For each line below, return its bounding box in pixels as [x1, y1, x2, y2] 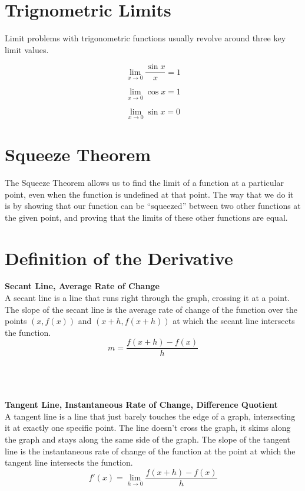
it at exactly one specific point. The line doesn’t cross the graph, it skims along [5, 421, 291, 434]
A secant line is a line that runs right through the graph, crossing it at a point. [5, 292, 290, 304]
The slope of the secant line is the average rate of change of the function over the [5, 303, 297, 315]
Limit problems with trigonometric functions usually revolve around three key [5, 32, 286, 44]
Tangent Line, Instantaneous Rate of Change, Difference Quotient [5, 398, 278, 411]
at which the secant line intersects [173, 315, 295, 327]
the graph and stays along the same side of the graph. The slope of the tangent [5, 433, 291, 446]
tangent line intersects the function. [5, 456, 133, 469]
